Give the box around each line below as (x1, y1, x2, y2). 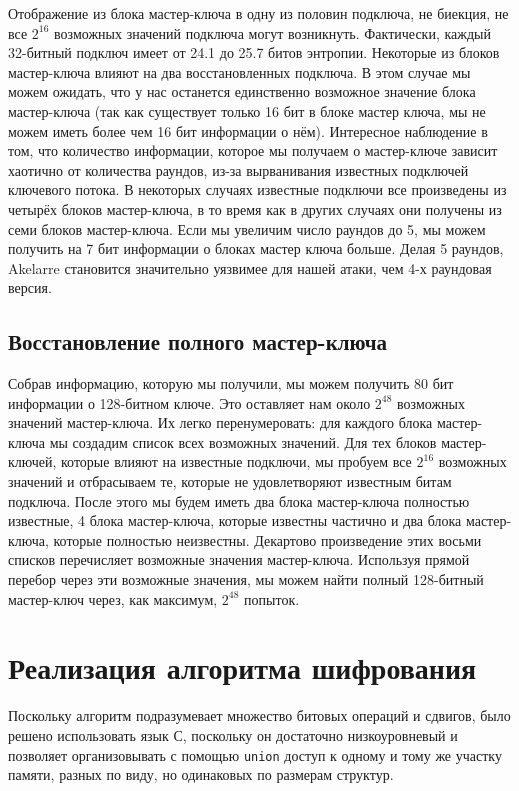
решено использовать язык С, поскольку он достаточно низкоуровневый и (8, 724, 458, 745)
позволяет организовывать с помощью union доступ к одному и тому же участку (8, 744, 502, 765)
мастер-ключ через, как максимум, (8, 588, 218, 609)
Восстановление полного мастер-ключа (8, 326, 388, 357)
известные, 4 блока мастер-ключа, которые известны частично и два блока (8, 510, 462, 531)
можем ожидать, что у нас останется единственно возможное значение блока (8, 81, 476, 102)
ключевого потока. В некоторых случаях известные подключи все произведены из (8, 179, 507, 200)
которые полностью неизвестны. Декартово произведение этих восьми (53, 529, 482, 550)
